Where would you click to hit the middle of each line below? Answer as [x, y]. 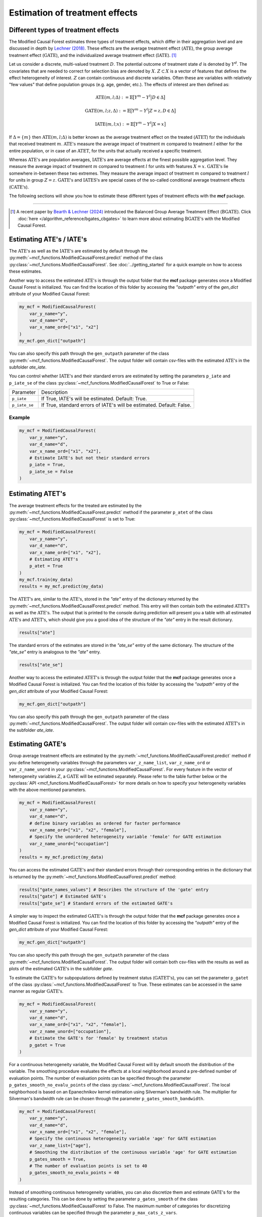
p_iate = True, [47, 465]
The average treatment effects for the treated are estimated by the [75, 505]
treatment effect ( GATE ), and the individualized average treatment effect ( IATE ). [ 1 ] [93, 55]
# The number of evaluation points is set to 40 [88, 1166]
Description [55, 392]
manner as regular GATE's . [36, 991]
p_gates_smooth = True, [57, 1159]
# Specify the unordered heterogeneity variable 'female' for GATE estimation [125, 837]
